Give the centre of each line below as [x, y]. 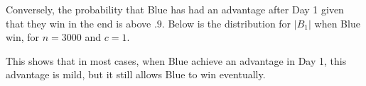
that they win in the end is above [79, 23]
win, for [23, 37]
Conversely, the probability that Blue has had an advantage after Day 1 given [175, 9]
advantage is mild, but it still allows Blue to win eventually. [136, 74]
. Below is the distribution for [226, 23]
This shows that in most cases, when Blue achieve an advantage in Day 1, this [176, 60]
